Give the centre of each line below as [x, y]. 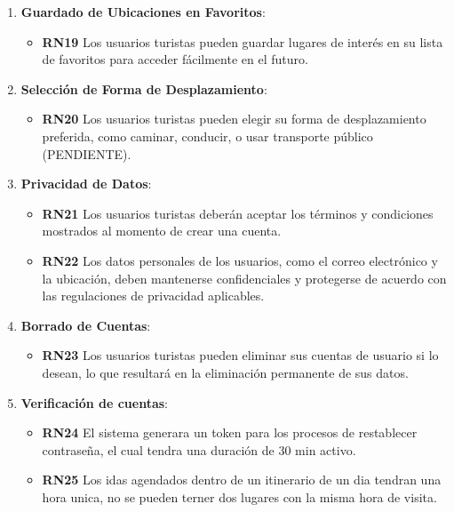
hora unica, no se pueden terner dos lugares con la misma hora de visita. [239, 496]
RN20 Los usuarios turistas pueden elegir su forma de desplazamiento [234, 119]
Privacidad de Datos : [86, 184]
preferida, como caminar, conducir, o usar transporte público [207, 136]
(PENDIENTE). [87, 153]
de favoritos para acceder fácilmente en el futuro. [175, 59]
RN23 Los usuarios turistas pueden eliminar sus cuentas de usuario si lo [240, 355]
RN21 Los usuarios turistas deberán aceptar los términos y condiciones [238, 213]
